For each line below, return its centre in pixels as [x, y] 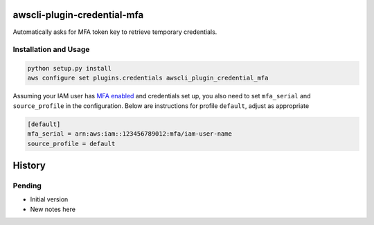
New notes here [53, 209]
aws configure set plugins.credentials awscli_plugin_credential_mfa [148, 78]
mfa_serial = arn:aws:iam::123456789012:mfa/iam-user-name [130, 134]
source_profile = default [71, 143]
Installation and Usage [51, 50]
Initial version [49, 199]
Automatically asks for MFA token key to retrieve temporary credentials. [115, 32]
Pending [27, 186]
